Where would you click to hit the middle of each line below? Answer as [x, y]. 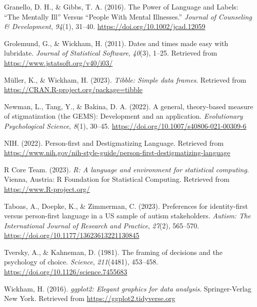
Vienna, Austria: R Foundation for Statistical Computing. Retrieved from [117, 179]
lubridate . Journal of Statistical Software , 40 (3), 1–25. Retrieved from [111, 53]
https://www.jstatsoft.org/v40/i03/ [58, 62]
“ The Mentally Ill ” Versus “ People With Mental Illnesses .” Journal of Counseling [128, 16]
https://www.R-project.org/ [47, 189]
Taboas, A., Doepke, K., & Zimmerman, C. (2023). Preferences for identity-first [126, 206]
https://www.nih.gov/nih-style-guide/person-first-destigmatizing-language [117, 152]
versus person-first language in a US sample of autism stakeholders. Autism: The [127, 216]
